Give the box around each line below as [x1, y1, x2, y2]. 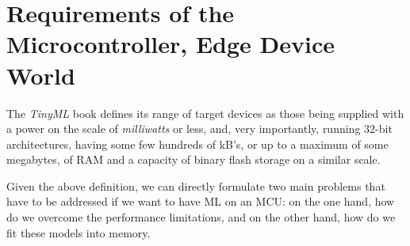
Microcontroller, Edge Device [6, 28, 335, 60]
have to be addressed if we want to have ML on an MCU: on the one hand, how [6, 193, 395, 210]
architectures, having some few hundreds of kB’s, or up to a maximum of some [6, 135, 389, 152]
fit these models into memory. [6, 224, 151, 240]
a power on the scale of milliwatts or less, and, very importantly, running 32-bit [6, 120, 393, 137]
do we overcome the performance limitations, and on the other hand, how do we [6, 209, 396, 225]
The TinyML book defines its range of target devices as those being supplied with [6, 104, 404, 121]
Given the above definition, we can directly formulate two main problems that [6, 177, 385, 194]
